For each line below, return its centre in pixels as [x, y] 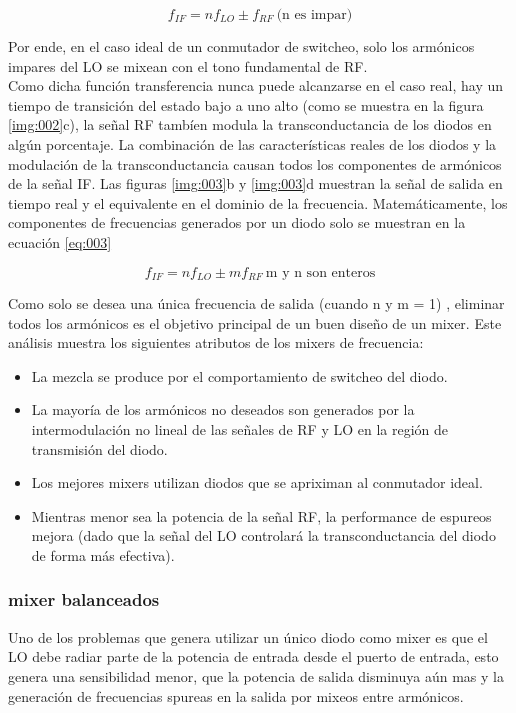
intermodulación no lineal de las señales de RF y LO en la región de [240, 428]
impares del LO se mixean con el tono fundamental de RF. [188, 65]
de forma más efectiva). [103, 554]
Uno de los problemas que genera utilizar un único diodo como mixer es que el [248, 636]
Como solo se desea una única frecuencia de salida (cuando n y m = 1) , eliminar [256, 302]
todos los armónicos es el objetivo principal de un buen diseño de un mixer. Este [255, 322]
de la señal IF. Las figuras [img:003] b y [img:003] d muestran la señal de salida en [255, 183]
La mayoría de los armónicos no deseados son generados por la [223, 409]
